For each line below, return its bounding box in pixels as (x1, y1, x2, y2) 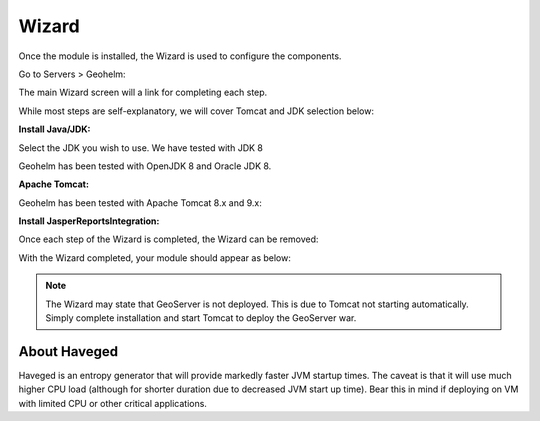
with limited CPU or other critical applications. (18, 397, 207, 409)
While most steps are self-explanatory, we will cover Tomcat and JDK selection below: (18, 105, 375, 117)
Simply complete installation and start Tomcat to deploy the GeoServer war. (45, 312, 357, 324)
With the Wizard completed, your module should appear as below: (18, 251, 292, 264)
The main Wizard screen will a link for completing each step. (18, 86, 268, 99)
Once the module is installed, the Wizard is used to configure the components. (18, 50, 342, 62)
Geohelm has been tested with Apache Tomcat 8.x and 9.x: (18, 196, 262, 209)
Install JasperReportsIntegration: (18, 215, 160, 227)
